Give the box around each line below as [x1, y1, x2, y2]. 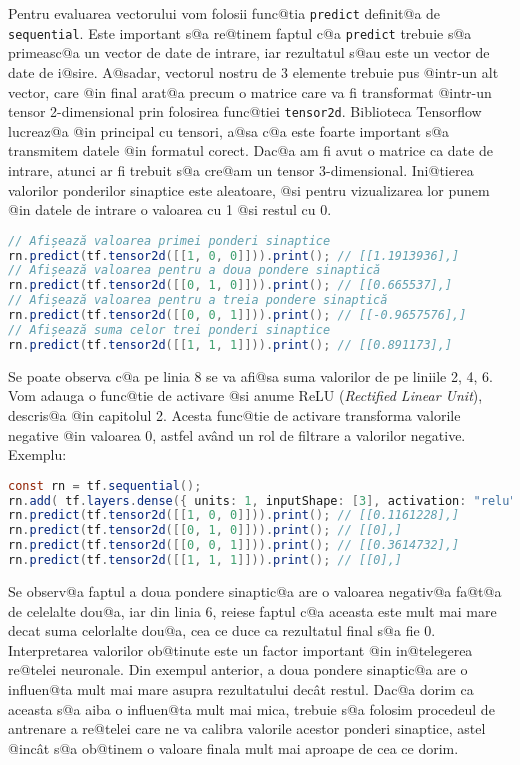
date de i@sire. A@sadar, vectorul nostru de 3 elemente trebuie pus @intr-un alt [8, 61, 499, 82]
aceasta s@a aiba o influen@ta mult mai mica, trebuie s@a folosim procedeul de [8, 698, 495, 719]
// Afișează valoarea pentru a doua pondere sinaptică [8, 263, 381, 278]
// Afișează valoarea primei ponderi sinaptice [8, 233, 331, 248]
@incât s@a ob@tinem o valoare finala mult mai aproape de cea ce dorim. [8, 737, 459, 758]
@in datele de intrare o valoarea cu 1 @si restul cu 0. [8, 199, 332, 220]
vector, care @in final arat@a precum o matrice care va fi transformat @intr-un [8, 81, 492, 102]
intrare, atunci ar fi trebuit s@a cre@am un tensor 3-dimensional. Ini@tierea [8, 159, 474, 180]
